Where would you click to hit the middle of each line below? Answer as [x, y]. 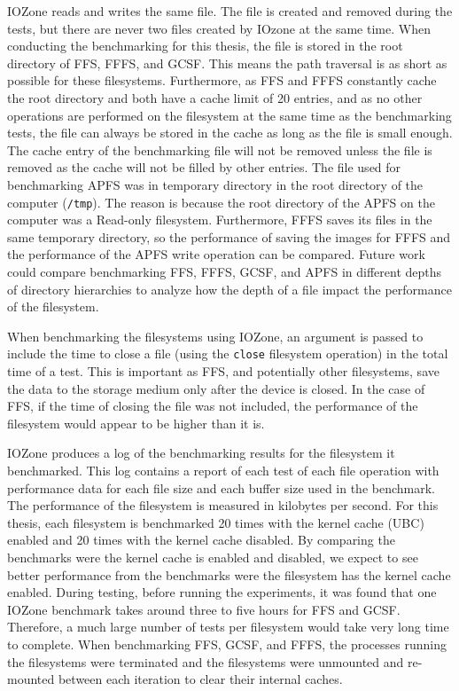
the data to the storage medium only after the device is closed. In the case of [216, 388]
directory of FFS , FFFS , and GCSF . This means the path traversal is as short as [227, 63]
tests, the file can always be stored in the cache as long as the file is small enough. [230, 133]
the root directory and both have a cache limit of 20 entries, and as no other [215, 97]
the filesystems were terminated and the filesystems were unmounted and [206, 661]
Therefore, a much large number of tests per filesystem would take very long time [228, 627]
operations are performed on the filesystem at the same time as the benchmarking [229, 115]
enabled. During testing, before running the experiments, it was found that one [222, 592]
